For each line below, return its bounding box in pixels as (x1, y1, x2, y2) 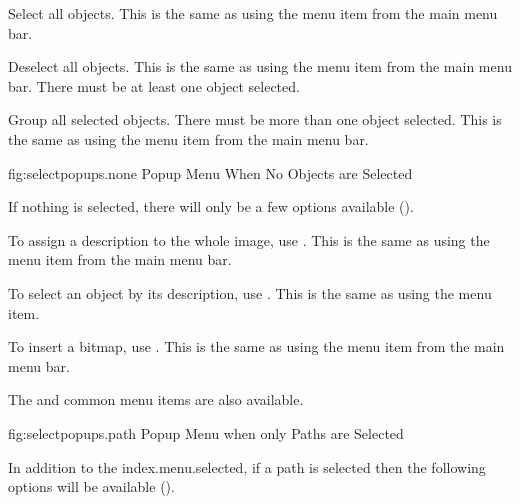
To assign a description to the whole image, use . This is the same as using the (8, 229, 490, 250)
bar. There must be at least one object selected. (8, 75, 300, 96)
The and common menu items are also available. (8, 389, 304, 410)
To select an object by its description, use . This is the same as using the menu (8, 282, 492, 303)
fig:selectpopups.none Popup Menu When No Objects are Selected (8, 162, 413, 183)
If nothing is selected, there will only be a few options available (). (8, 196, 414, 217)
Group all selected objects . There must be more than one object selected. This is (8, 109, 502, 130)
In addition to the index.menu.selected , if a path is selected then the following (8, 456, 486, 477)
